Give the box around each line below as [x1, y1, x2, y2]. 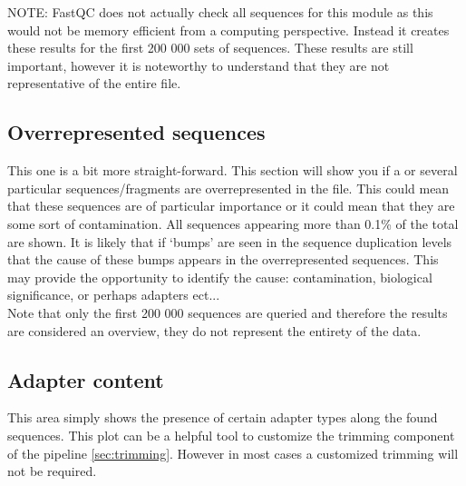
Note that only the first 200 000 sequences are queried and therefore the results [7, 303, 448, 322]
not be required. [7, 461, 97, 481]
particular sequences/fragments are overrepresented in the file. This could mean [7, 178, 450, 197]
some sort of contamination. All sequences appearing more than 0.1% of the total [7, 213, 459, 233]
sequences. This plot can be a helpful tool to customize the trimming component [7, 425, 455, 444]
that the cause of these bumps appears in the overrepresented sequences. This [7, 250, 439, 269]
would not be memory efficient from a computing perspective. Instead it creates [7, 20, 450, 39]
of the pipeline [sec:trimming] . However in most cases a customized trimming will [7, 443, 459, 462]
